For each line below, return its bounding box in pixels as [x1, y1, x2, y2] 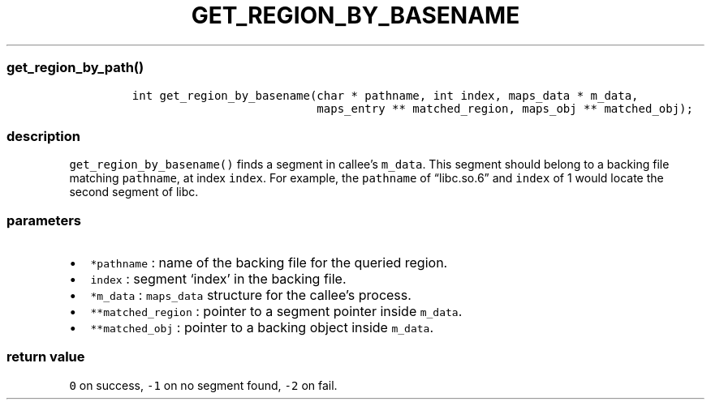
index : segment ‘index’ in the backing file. [90, 271, 347, 287]
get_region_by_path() [6, 59, 144, 76]
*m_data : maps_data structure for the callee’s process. [90, 287, 412, 303]
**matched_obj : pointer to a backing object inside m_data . [90, 319, 433, 335]
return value [6, 348, 85, 365]
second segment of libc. [69, 185, 199, 199]
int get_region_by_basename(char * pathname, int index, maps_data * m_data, [131, 88, 639, 102]
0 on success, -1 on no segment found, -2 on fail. [69, 378, 338, 392]
